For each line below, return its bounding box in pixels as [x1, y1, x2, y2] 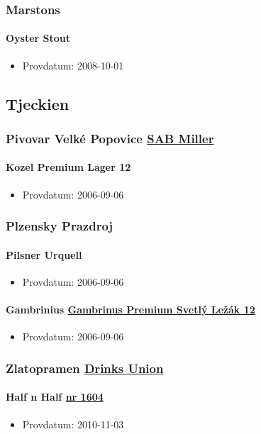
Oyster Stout [6, 30, 71, 45]
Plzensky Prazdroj [6, 217, 113, 235]
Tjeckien [6, 92, 70, 114]
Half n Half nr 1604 [6, 389, 104, 404]
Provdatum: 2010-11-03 [22, 416, 124, 431]
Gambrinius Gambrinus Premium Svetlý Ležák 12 [6, 302, 255, 317]
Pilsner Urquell [6, 247, 82, 262]
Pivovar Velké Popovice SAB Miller [6, 129, 214, 147]
